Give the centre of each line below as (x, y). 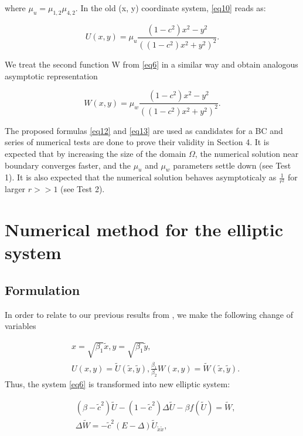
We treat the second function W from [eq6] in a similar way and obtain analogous (151, 64)
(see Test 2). (83, 189)
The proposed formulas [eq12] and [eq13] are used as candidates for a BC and (144, 130)
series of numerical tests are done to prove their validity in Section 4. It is (137, 142)
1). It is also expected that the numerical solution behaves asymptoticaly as (141, 177)
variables (21, 326)
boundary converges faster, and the (68, 165)
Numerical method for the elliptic (144, 229)
